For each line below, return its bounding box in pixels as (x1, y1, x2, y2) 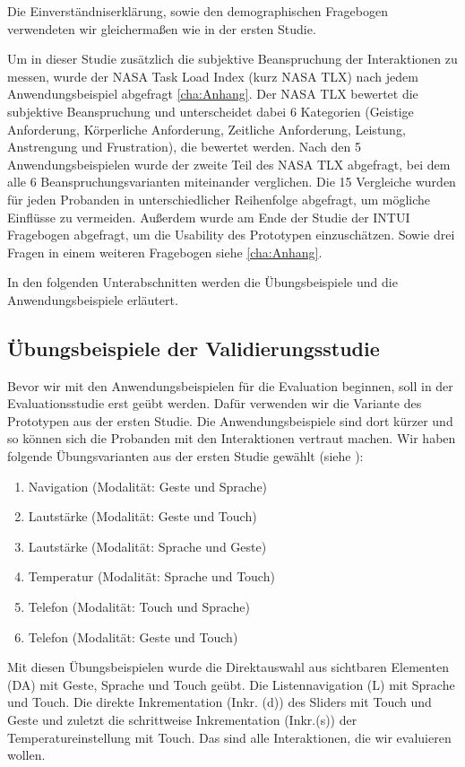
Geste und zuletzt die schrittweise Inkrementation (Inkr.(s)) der (7, 710, 357, 729)
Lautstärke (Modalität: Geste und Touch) (28, 507, 257, 526)
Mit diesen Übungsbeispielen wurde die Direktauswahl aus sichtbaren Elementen (7, 658, 449, 676)
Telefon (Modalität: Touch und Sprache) (28, 597, 250, 616)
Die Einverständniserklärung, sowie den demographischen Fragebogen (7, 2, 389, 20)
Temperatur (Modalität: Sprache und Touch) (28, 567, 275, 586)
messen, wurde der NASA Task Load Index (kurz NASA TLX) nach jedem (7, 66, 418, 85)
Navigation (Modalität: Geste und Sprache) (28, 476, 268, 495)
